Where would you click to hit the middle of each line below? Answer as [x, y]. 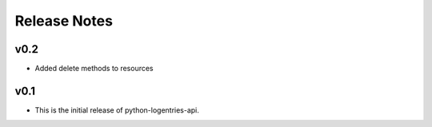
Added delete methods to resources [94, 69]
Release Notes [64, 21]
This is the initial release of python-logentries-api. [117, 110]
